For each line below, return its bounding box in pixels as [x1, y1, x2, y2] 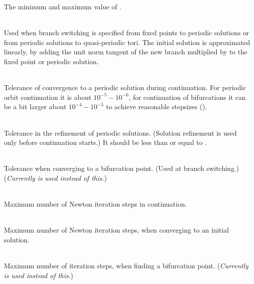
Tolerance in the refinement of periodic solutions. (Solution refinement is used [4, 127, 237, 138]
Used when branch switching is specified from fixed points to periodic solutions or [4, 27, 249, 38]
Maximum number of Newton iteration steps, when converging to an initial [4, 225, 229, 235]
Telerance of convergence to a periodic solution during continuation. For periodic [4, 82, 246, 93]
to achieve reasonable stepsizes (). [106, 101, 207, 112]
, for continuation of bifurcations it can [129, 92, 246, 102]
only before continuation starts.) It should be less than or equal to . [4, 137, 207, 147]
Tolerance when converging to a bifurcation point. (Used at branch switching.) [4, 163, 239, 173]
